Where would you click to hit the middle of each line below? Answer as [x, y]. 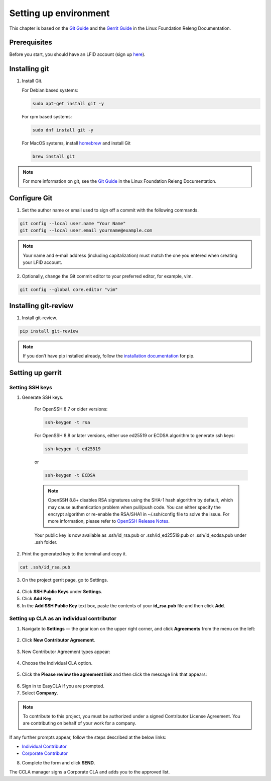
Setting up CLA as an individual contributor [63, 618]
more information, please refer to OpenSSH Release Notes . [109, 521]
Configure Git [31, 198]
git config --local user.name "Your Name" [73, 223]
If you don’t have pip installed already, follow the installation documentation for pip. [109, 356]
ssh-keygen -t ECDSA [70, 475]
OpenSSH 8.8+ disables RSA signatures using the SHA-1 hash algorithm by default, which [141, 500]
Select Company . [40, 693]
